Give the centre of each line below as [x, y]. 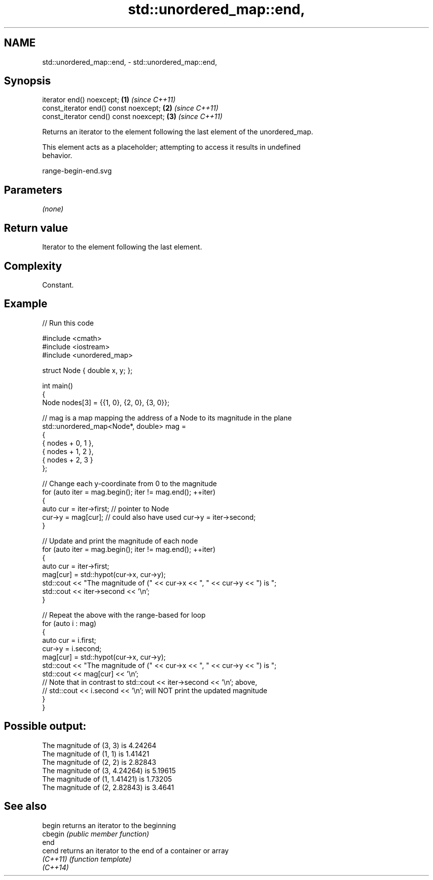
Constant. [58, 285]
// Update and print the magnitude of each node [120, 541]
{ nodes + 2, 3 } [68, 460]
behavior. [57, 156]
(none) [53, 209]
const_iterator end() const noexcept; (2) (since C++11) [130, 108]
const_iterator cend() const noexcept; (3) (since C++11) [132, 117]
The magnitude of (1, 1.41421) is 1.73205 [107, 779]
